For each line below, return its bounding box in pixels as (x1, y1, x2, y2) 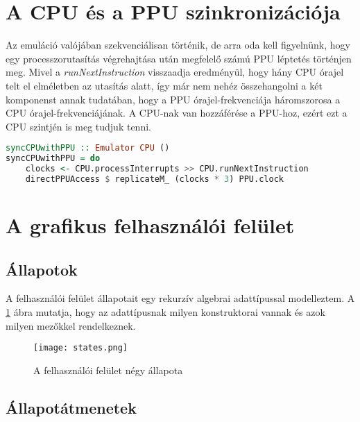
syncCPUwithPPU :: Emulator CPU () (6, 143, 170, 153)
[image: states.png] (33, 343, 128, 353)
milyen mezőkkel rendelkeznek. (6, 318, 136, 332)
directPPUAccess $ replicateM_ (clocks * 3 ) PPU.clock (25, 174, 284, 184)
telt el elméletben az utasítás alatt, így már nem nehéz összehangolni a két (6, 78, 323, 92)
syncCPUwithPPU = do (6, 153, 101, 164)
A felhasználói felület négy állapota (33, 362, 183, 377)
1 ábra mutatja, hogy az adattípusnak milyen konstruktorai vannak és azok (6, 304, 325, 319)
